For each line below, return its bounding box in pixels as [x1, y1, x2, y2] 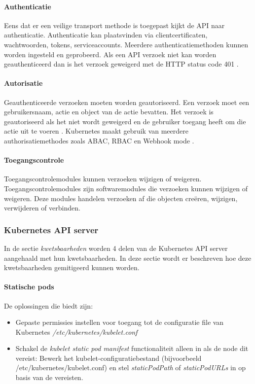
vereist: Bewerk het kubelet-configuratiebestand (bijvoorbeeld [15, 352, 202, 363]
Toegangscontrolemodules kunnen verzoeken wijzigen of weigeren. [4, 174, 202, 184]
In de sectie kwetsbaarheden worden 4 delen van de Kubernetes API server [4, 243, 228, 253]
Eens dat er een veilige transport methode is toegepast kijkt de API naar [4, 20, 225, 30]
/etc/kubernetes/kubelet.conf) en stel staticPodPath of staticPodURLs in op [15, 362, 246, 373]
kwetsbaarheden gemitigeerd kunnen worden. [4, 262, 140, 273]
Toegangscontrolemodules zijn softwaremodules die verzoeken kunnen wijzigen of [4, 183, 248, 193]
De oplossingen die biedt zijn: [4, 300, 93, 311]
